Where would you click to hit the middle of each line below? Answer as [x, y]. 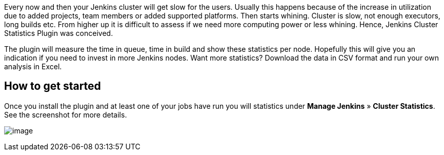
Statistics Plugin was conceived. [59, 33]
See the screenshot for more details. [66, 114]
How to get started [53, 86]
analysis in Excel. [33, 66]
